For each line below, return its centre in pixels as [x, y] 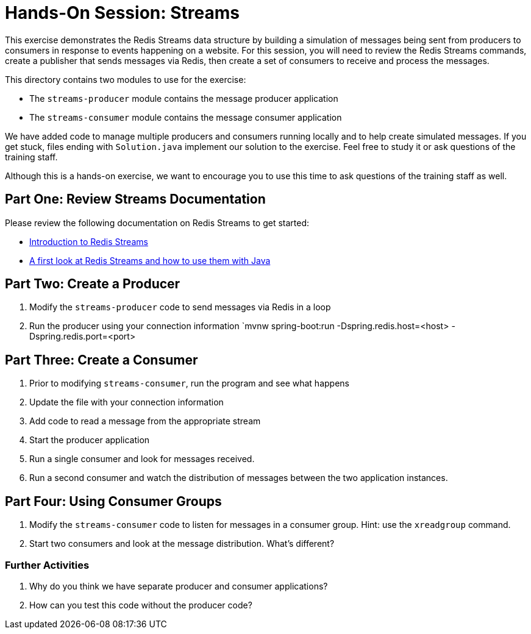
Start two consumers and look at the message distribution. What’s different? [182, 544]
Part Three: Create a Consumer [102, 360]
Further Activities [47, 565]
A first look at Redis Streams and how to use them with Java [150, 260]
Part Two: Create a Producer [93, 284]
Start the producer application [90, 440]
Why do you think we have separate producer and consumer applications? [179, 586]
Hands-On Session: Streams [122, 13]
